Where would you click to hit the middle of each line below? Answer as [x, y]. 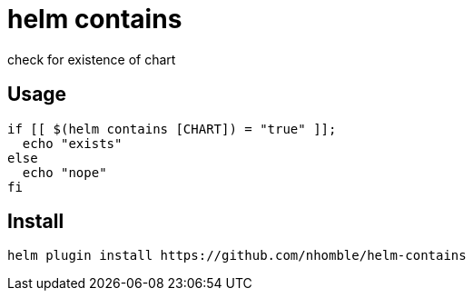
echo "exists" [72, 143]
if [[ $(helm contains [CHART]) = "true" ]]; [172, 129]
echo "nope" [64, 172]
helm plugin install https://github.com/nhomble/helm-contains [237, 256]
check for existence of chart [92, 59]
